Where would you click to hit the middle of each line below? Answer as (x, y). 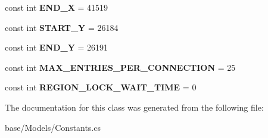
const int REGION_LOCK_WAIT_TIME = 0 (101, 87)
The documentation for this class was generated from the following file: (134, 107)
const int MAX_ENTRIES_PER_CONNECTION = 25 (120, 67)
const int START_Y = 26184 (62, 27)
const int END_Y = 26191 (57, 47)
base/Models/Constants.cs (53, 127)
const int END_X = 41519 (57, 7)
